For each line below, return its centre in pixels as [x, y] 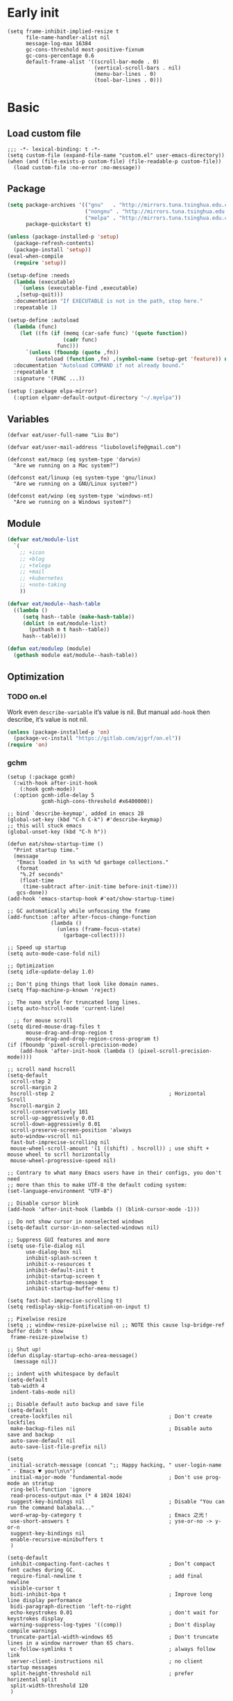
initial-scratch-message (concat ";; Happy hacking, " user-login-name [116, 1465]
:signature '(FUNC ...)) [49, 378]
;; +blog [32, 559]
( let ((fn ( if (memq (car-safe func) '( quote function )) [104, 333]
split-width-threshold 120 [49, 1686]
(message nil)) [35, 1362]
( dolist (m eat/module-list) [65, 623]
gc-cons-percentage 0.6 [60, 56]
